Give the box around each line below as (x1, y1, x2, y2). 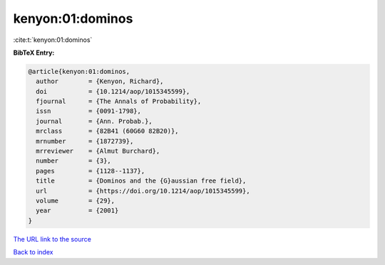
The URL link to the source (13, 234, 92, 243)
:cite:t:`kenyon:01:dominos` (13, 36, 93, 44)
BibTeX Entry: (13, 48, 55, 57)
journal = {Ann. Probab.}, (36, 117, 153, 125)
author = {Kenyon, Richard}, (36, 77, 164, 85)
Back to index (13, 248, 53, 256)
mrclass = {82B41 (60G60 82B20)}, (36, 127, 179, 135)
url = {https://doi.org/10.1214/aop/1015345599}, (36, 187, 250, 195)
